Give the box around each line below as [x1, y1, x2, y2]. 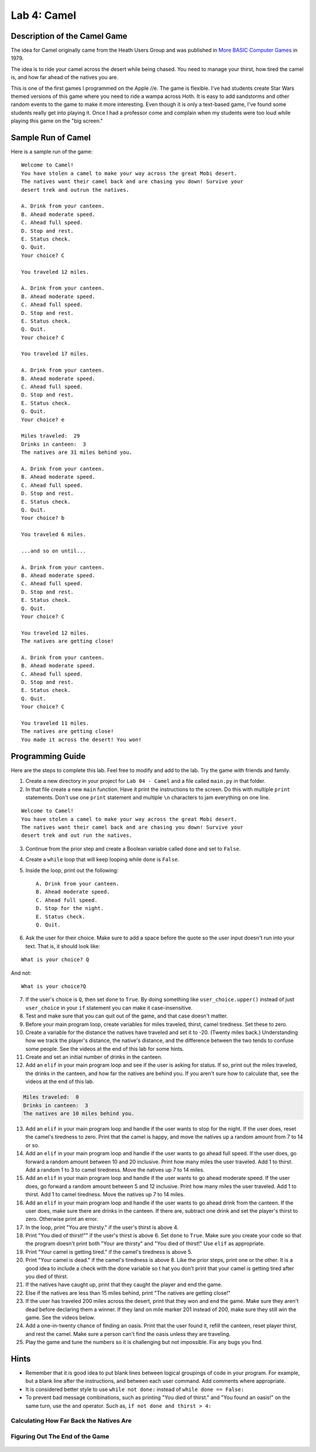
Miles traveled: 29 [21, 433, 80, 439]
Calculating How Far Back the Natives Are [11, 1417, 132, 1425]
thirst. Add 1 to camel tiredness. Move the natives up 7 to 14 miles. [25, 1191, 185, 1198]
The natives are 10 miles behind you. [23, 1110, 135, 1117]
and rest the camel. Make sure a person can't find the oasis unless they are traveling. [25, 1330, 231, 1337]
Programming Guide [11, 751, 86, 761]
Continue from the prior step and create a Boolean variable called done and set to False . [25, 845, 241, 852]
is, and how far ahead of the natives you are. [11, 74, 119, 81]
